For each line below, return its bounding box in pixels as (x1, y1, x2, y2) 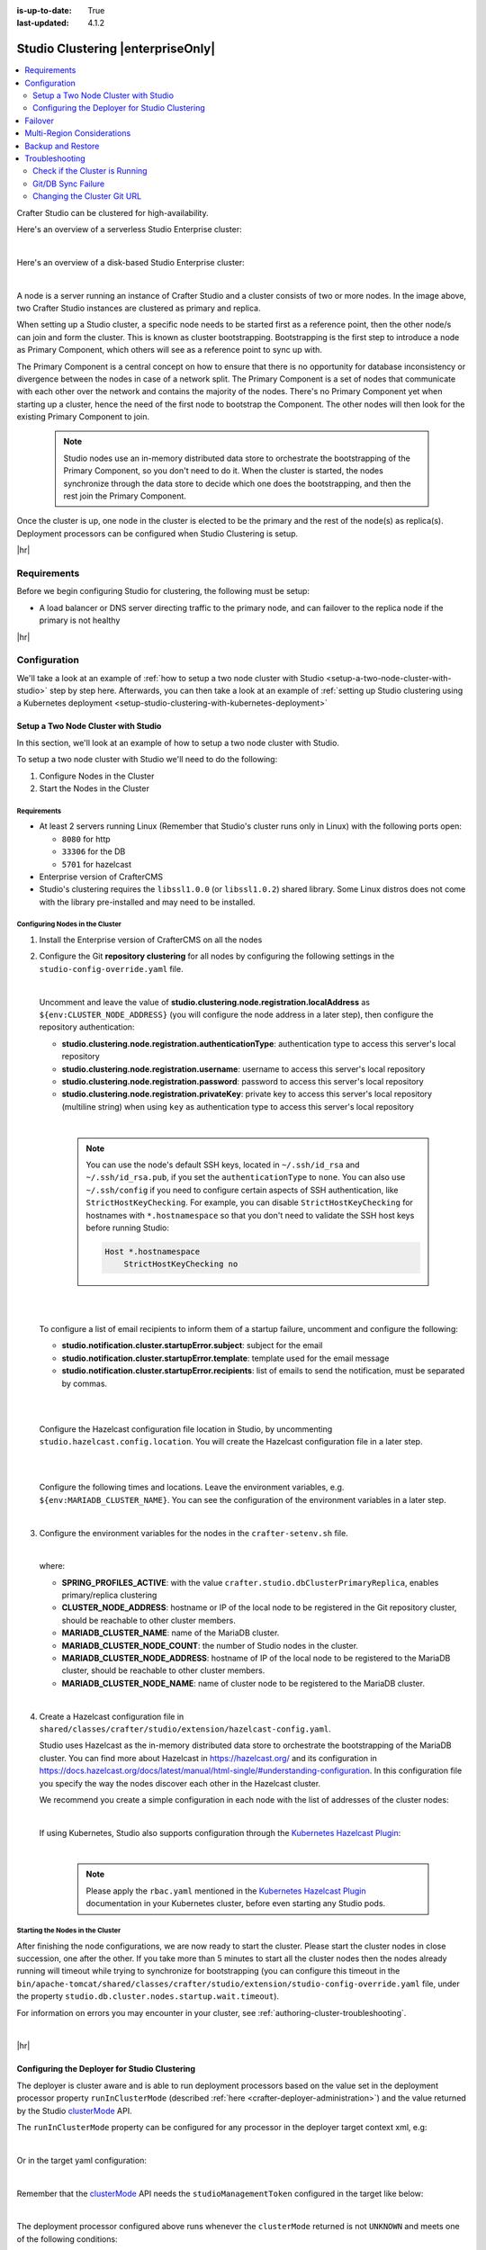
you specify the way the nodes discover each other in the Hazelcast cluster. (39, 1777, 321, 1788)
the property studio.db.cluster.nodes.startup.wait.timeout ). (16, 1991, 279, 2002)
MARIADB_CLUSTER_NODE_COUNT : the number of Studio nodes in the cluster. (61, 1640, 359, 1651)
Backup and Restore (24, 140, 100, 151)
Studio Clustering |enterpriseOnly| (16, 41, 216, 57)
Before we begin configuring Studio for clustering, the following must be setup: (16, 586, 310, 597)
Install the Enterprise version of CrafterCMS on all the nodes (39, 934, 263, 945)
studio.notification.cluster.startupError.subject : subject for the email (61, 1340, 323, 1351)
